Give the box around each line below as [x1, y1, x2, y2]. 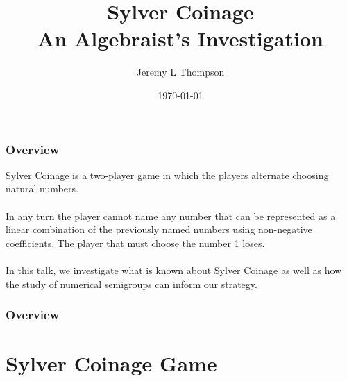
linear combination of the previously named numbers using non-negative [6, 222, 312, 237]
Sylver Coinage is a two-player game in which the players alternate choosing [6, 167, 329, 182]
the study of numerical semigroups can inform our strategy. [6, 276, 257, 291]
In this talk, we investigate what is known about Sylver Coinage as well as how [6, 262, 342, 277]
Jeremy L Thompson [136, 65, 225, 79]
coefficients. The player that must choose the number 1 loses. [6, 235, 265, 250]
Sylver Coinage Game [6, 349, 217, 378]
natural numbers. [6, 181, 78, 196]
